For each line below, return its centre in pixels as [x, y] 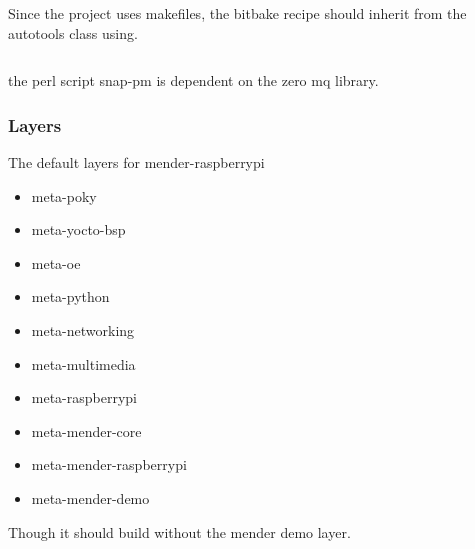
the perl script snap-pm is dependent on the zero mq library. [193, 80]
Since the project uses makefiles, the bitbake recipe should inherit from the [237, 13]
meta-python [70, 296]
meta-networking [83, 329]
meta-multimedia [83, 363]
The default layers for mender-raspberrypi [136, 162]
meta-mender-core [86, 430]
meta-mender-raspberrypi [109, 464]
